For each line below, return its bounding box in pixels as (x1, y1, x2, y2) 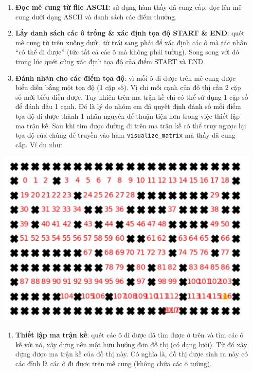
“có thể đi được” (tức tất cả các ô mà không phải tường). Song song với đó (15, 47, 239, 57)
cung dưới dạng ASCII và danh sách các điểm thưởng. (15, 11, 177, 21)
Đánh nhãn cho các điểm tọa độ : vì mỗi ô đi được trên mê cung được (15, 72, 236, 83)
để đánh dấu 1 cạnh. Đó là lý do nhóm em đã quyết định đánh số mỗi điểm (15, 101, 241, 111)
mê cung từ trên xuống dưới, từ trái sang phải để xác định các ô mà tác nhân (15, 37, 247, 47)
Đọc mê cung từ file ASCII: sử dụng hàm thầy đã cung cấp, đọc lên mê (15, 2, 242, 12)
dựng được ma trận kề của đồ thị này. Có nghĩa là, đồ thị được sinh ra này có (15, 349, 248, 359)
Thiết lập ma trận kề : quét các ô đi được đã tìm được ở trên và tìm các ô (15, 330, 244, 340)
